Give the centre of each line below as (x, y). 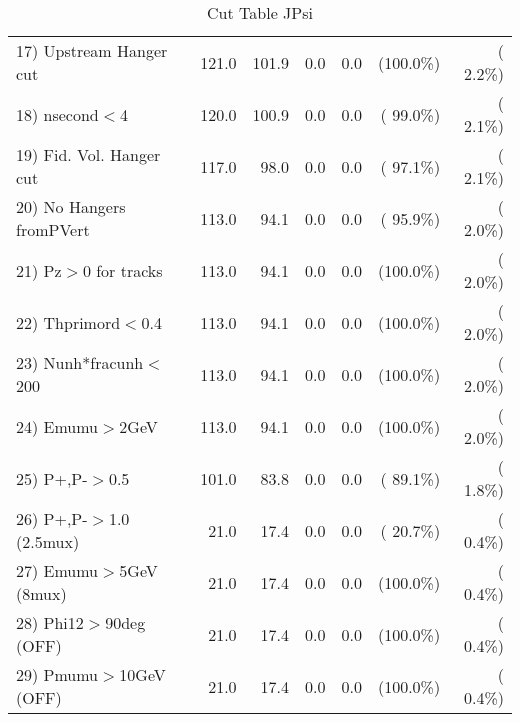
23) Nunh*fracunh (80, 362)
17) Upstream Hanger (92, 50)
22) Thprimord (68, 322)
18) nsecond (57, 114)
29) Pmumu (57, 674)
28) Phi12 (50, 622)
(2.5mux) (48, 541)
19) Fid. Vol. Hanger (88, 154)
